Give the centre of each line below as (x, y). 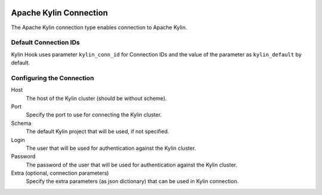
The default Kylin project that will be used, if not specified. (97, 131)
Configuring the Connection (52, 78)
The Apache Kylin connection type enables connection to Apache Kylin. (99, 27)
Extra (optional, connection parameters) (60, 173)
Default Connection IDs (45, 43)
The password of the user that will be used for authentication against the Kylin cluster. (132, 165)
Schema (21, 123)
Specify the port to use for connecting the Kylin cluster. (94, 115)
